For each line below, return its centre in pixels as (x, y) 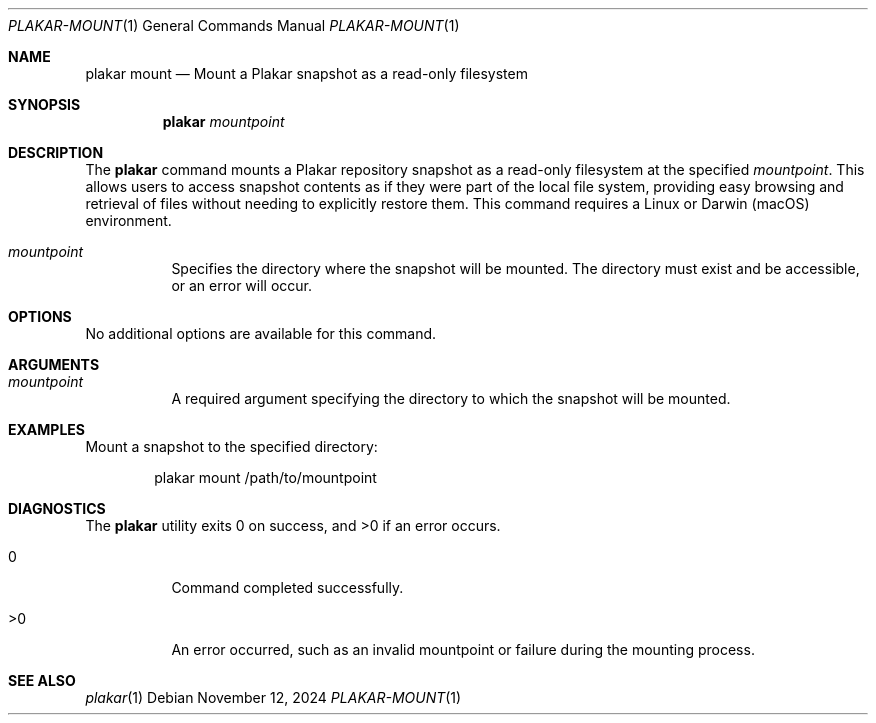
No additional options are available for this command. (261, 333)
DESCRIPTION (56, 152)
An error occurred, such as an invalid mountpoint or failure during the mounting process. (463, 649)
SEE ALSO (42, 680)
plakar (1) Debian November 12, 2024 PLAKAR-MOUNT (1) (273, 697)
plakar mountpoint (223, 121)
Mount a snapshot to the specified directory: (231, 446)
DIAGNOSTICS (57, 508)
